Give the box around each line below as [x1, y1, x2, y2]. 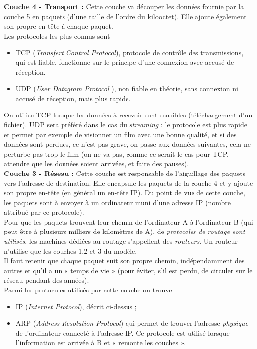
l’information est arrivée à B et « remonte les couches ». [15, 337, 186, 348]
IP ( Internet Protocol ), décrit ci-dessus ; [15, 301, 137, 311]
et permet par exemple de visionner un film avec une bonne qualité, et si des [4, 129, 237, 139]
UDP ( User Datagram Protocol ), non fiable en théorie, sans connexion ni [15, 83, 238, 94]
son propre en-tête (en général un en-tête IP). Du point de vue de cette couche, [4, 187, 245, 198]
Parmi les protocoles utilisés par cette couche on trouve [4, 285, 172, 295]
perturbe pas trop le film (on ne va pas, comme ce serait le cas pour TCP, [4, 148, 229, 159]
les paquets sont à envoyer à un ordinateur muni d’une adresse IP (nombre [4, 197, 231, 207]
